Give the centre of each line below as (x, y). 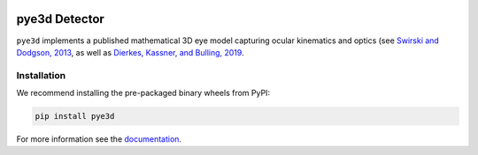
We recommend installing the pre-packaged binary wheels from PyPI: (143, 93)
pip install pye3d (75, 116)
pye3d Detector (61, 19)
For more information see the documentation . (99, 139)
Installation (41, 75)
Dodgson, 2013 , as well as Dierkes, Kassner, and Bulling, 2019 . (130, 52)
